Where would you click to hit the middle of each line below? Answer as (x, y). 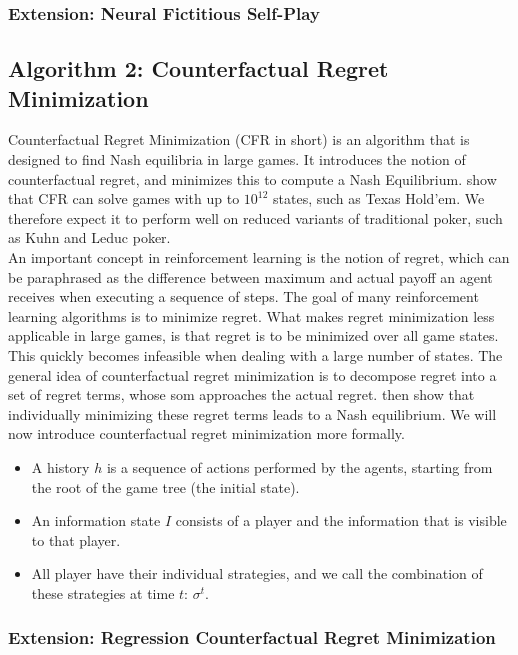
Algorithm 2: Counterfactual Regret (198, 68)
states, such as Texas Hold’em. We (379, 198)
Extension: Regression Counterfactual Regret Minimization (252, 637)
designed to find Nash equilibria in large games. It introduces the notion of (237, 159)
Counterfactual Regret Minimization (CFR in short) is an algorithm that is (239, 139)
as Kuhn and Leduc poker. (89, 237)
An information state (96, 520)
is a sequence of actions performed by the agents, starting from (299, 466)
